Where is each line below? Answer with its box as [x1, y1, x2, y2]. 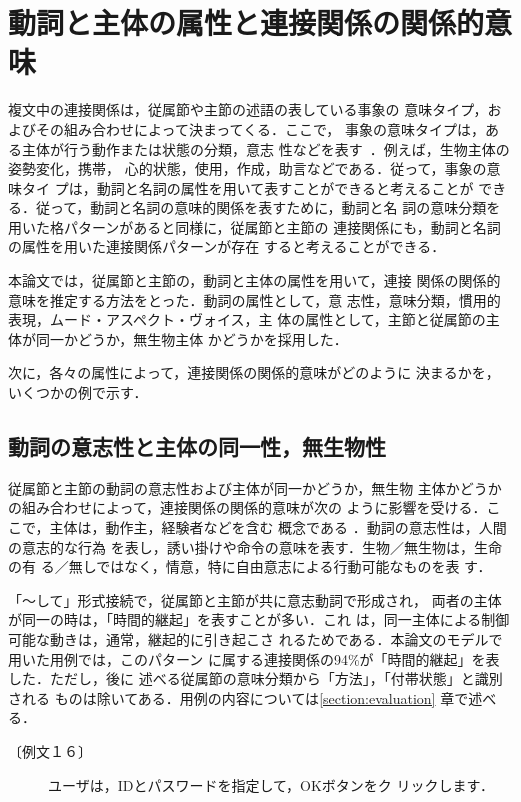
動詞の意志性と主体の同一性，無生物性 [8, 431, 386, 462]
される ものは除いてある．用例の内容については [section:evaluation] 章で [8, 687, 469, 708]
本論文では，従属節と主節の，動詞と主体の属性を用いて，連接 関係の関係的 [8, 270, 501, 291]
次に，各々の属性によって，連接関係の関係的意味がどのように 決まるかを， [8, 362, 500, 383]
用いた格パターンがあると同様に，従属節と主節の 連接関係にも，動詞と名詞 [8, 216, 501, 237]
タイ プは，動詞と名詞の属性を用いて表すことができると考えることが [21, 177, 474, 198]
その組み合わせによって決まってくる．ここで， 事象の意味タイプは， [35, 118, 486, 139]
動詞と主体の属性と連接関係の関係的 [8, 2, 485, 43]
